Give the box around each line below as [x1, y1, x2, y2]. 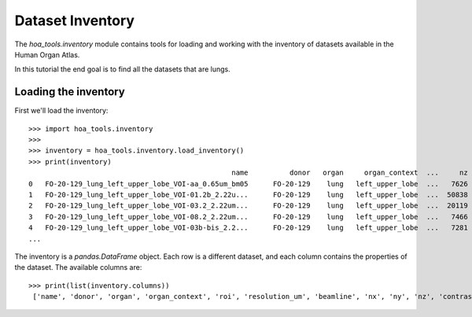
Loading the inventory [14, 85, 125, 98]
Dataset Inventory [14, 12, 135, 29]
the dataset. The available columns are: [14, 263, 142, 272]
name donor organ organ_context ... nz [231, 168, 468, 177]
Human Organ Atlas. [14, 50, 80, 59]
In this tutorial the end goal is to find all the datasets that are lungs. [14, 65, 231, 74]
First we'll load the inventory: [14, 106, 109, 116]
